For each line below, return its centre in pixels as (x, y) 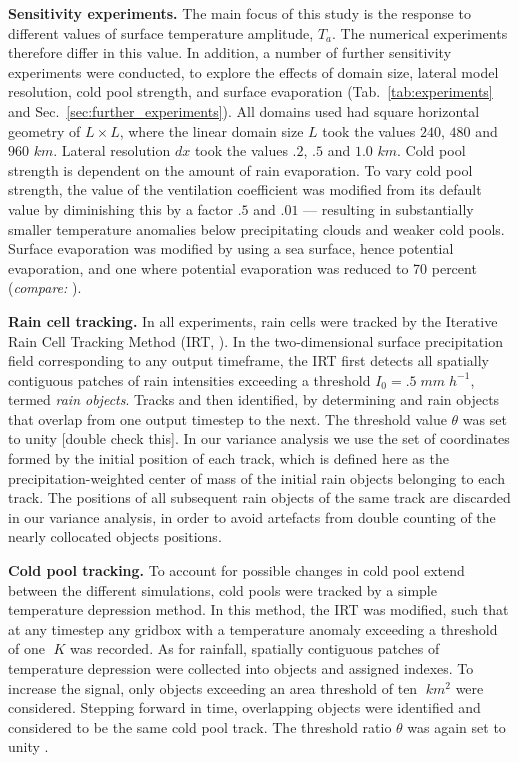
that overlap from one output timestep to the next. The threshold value (227, 418)
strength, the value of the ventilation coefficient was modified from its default (245, 189)
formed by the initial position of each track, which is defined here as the (228, 458)
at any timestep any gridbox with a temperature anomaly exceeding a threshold (253, 628)
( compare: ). (45, 287)
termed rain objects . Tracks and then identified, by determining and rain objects (254, 399)
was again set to (456, 726)
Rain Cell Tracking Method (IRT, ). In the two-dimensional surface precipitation (255, 340)
